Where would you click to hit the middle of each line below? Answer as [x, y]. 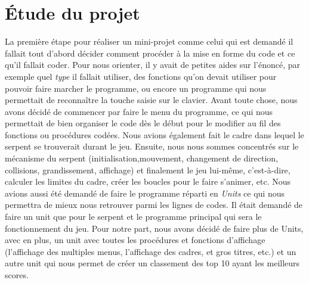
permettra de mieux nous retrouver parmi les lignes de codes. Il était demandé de [154, 205]
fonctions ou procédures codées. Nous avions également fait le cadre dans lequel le [154, 134]
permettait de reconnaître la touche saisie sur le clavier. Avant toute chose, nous [151, 100]
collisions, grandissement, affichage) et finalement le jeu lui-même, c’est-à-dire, [148, 170]
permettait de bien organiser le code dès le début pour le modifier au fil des [143, 123]
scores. [17, 275]
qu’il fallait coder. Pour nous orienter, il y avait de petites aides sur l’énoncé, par [153, 65]
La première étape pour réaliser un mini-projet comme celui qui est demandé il [149, 41]
